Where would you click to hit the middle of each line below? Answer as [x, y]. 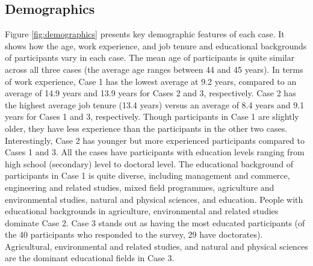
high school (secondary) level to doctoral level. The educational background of [149, 163]
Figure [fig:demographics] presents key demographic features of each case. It [145, 34]
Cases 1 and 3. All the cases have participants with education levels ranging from [155, 152]
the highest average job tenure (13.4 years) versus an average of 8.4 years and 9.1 [155, 104]
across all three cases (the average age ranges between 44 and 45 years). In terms [154, 69]
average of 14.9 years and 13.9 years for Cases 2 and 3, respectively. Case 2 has [150, 93]
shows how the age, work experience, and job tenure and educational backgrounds [156, 45]
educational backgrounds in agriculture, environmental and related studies [142, 211]
